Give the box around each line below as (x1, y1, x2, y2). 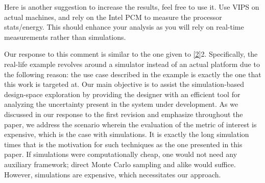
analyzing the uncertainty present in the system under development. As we (4, 99, 238, 109)
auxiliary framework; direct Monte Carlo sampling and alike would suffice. (4, 158, 236, 169)
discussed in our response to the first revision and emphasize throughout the (4, 108, 243, 119)
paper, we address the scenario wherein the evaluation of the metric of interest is (4, 119, 257, 129)
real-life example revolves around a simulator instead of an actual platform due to (4, 58, 260, 69)
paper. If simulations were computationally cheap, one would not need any (4, 149, 237, 159)
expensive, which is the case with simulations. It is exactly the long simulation (4, 129, 249, 140)
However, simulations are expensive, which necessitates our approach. (4, 169, 221, 179)
